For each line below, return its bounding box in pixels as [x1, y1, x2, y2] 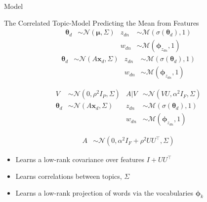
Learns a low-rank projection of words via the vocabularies [15, 187, 193, 198]
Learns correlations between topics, [15, 171, 122, 181]
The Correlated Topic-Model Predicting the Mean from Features [4, 17, 199, 28]
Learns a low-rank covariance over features [15, 154, 145, 165]
